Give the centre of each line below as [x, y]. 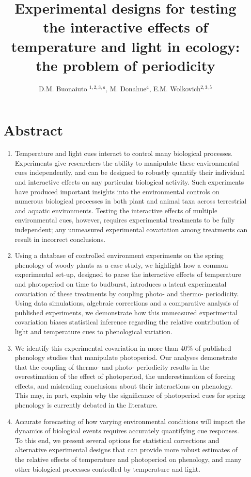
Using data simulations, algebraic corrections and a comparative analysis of [126, 303]
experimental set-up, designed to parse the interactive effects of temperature [128, 274]
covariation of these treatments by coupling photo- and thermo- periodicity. [127, 293]
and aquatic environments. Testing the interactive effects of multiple [116, 210]
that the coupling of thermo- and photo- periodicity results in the [112, 366]
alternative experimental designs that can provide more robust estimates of [126, 450]
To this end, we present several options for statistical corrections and [117, 440]
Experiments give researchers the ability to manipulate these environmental [127, 162]
